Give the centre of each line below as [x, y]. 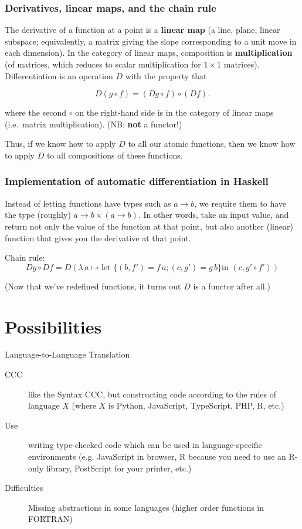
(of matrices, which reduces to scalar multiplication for [103, 64]
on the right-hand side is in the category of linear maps [174, 112]
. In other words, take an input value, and [213, 215]
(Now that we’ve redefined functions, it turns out [93, 286]
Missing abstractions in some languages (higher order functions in [146, 507]
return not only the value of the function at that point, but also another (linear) [149, 226]
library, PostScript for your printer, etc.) [119, 468]
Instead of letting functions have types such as [88, 203]
